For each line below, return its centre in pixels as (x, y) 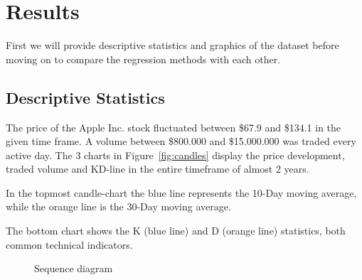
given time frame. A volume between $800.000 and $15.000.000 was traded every (181, 141)
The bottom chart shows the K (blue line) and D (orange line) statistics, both (176, 231)
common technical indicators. (69, 244)
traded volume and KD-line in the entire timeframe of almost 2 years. (158, 169)
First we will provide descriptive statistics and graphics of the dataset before (172, 45)
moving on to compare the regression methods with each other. (143, 59)
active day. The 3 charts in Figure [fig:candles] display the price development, (175, 155)
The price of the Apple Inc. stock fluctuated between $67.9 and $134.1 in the (174, 127)
